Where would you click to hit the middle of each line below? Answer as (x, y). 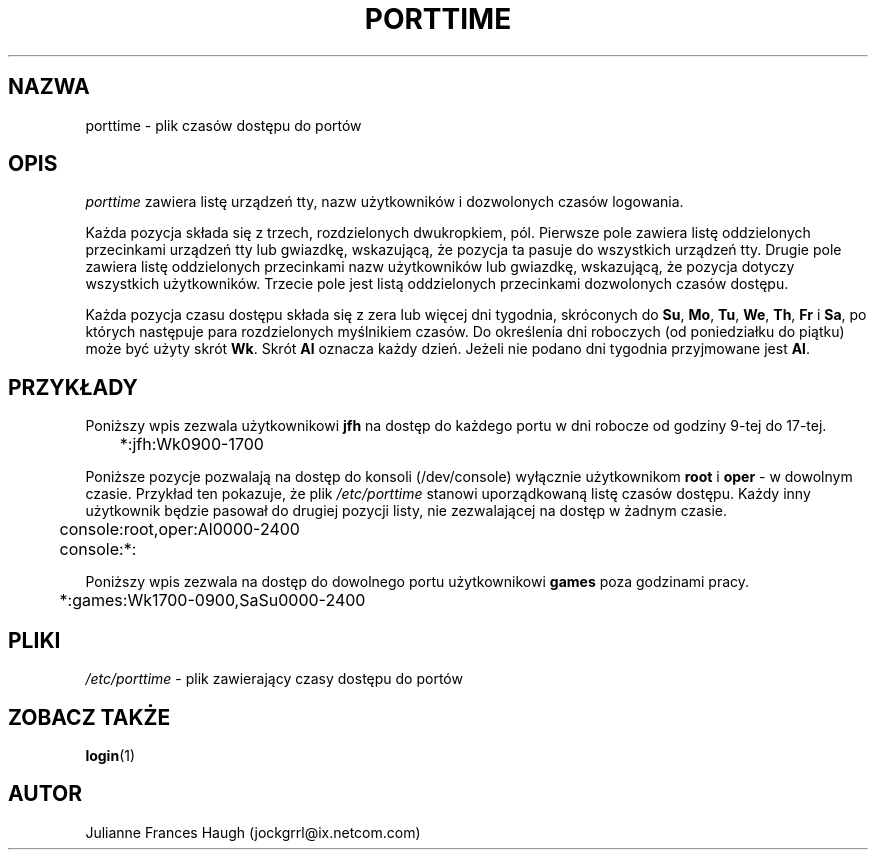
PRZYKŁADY (73, 387)
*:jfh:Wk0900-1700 (191, 444)
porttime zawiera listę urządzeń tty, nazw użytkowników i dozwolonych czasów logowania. (384, 202)
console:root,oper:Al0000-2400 (179, 529)
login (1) (110, 755)
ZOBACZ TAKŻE (89, 717)
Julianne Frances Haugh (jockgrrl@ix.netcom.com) (253, 832)
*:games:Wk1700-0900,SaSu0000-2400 (212, 600)
